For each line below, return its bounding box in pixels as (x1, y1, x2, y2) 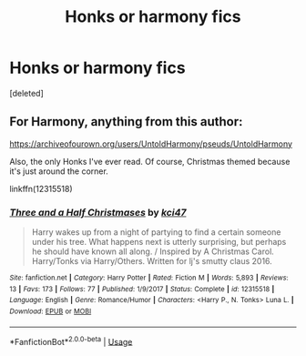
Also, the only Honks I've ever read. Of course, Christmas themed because (9, 156, 291, 167)
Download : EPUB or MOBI (9, 307, 92, 316)
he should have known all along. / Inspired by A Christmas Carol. (31, 246, 275, 257)
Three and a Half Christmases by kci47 (9, 206, 187, 219)
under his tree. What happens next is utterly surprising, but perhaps (31, 237, 287, 248)
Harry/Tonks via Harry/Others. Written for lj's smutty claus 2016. (31, 256, 273, 267)
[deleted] (9, 87, 44, 98)
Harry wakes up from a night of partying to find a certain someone (31, 227, 281, 238)
